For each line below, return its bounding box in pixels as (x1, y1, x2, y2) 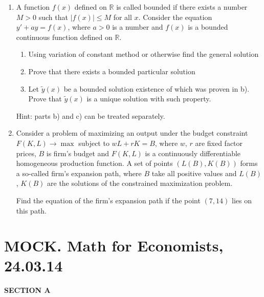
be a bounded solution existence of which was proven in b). (63, 83, 250, 94)
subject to (78, 137, 109, 148)
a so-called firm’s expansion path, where (16, 167, 142, 178)
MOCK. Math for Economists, (4, 235, 224, 256)
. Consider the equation (138, 11, 212, 22)
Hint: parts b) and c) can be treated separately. (16, 110, 165, 121)
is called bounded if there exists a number (116, 2, 248, 12)
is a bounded (188, 22, 228, 32)
